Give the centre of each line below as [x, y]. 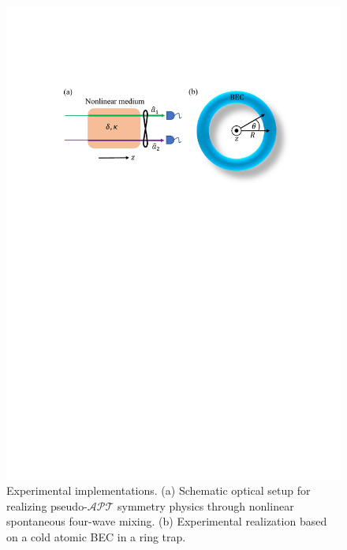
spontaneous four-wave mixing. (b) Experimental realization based [167, 521]
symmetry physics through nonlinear [206, 505]
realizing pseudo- [47, 505]
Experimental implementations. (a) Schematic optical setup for [159, 490]
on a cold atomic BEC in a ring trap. [96, 537]
